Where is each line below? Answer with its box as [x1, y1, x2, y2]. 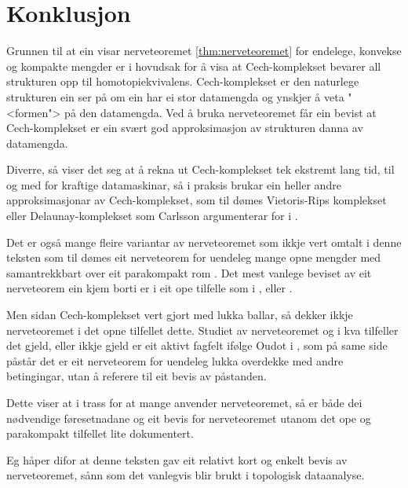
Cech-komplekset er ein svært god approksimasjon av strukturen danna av [6, 119, 363, 136]
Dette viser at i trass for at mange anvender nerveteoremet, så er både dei [6, 394, 362, 410]
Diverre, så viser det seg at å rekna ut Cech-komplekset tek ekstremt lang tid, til [6, 161, 395, 178]
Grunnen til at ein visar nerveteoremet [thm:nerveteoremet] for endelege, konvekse [6, 42, 402, 59]
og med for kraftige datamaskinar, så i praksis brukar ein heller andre [6, 176, 341, 193]
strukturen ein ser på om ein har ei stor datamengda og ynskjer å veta [6, 88, 344, 105]
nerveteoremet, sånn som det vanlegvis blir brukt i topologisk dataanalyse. [6, 467, 365, 483]
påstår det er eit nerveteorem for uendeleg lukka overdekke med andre [6, 352, 344, 369]
